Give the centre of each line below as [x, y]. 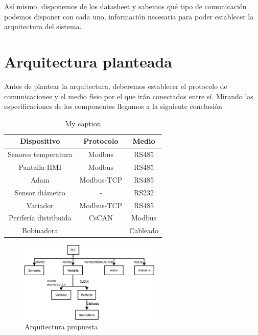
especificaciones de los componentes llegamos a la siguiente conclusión [113, 106]
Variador [40, 205]
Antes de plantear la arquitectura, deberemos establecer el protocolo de [116, 86]
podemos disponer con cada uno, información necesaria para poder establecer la [129, 16]
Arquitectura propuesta [61, 327]
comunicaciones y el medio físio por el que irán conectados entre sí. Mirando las [129, 96]
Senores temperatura [40, 154]
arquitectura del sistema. [43, 26]
